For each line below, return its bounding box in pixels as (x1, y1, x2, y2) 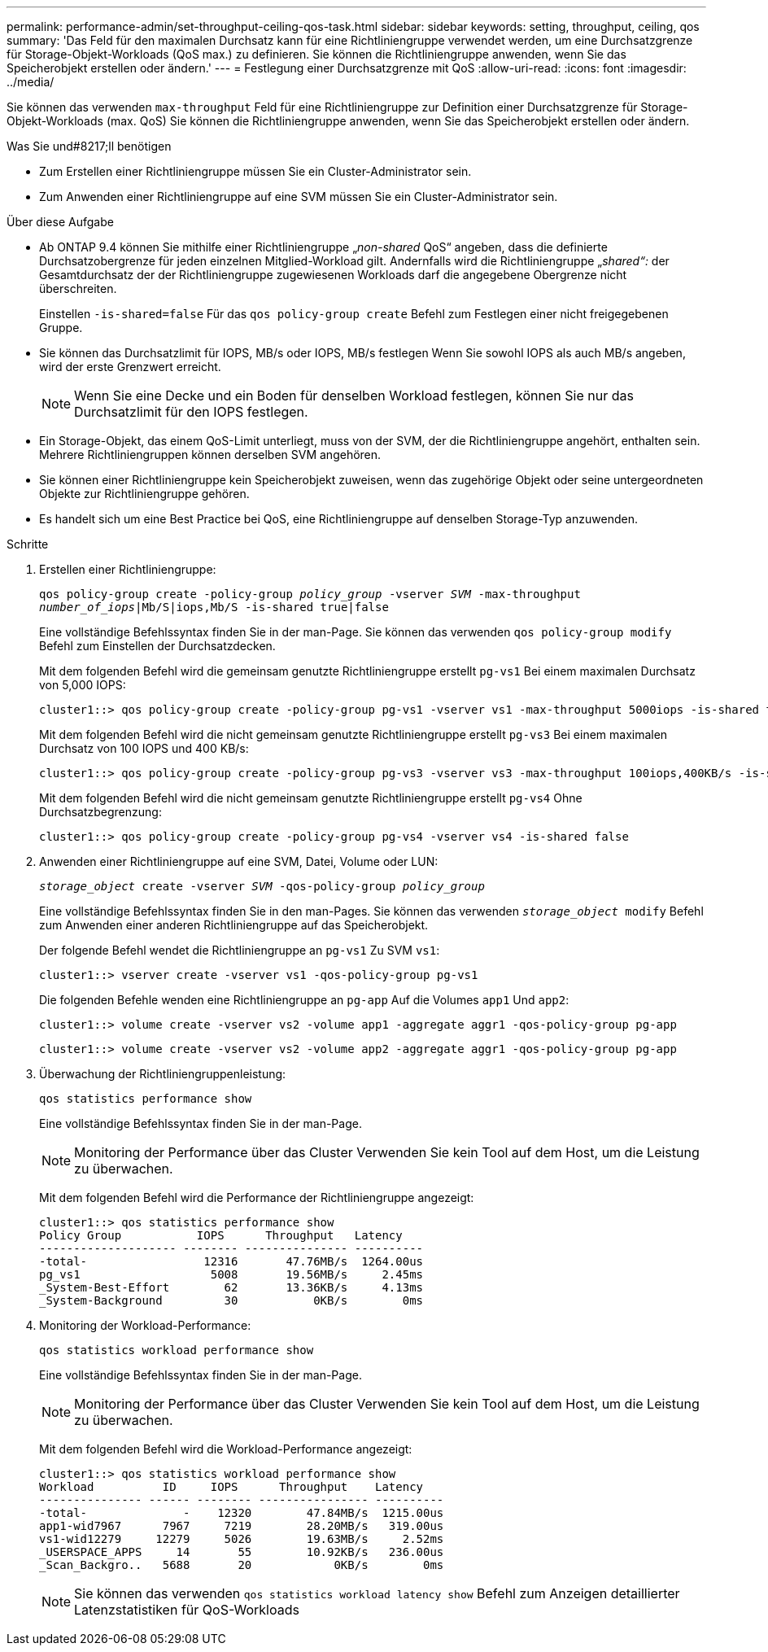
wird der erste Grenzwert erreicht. (39, 360, 221, 374)
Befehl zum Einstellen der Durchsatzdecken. (39, 639, 276, 653)
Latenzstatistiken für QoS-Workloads (74, 1602, 299, 1618)
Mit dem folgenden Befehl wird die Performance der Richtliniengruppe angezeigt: (39, 1191, 474, 1204)
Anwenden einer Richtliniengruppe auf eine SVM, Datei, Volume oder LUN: (39, 854, 439, 868)
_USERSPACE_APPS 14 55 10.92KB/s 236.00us (39, 1545, 444, 1558)
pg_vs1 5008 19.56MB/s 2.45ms (39, 1268, 424, 1281)
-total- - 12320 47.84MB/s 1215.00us (39, 1506, 444, 1519)
